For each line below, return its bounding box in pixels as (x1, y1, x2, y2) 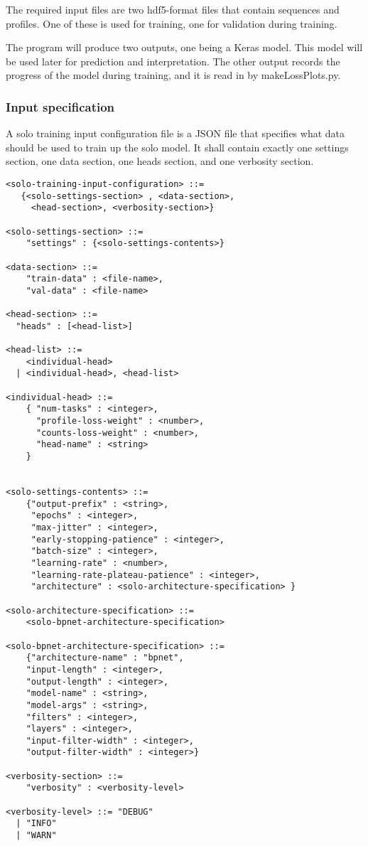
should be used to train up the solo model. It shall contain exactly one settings (6, 139, 349, 154)
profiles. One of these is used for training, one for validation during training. (6, 16, 337, 31)
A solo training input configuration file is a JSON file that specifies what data (6, 126, 345, 141)
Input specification (6, 97, 115, 115)
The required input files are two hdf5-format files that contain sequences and (6, 2, 340, 16)
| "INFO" (16, 818, 57, 829)
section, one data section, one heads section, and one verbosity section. (6, 154, 314, 168)
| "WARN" (16, 830, 57, 841)
